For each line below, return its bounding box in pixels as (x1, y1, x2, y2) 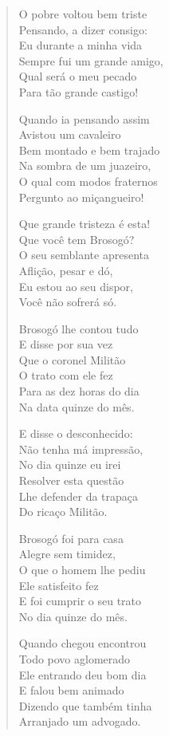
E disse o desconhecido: (18, 425, 133, 442)
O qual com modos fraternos (18, 172, 158, 189)
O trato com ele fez (18, 367, 113, 384)
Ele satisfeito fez (18, 577, 99, 593)
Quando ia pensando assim (18, 110, 150, 127)
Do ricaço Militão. (18, 503, 108, 520)
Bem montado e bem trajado (18, 141, 160, 158)
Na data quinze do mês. (18, 398, 135, 415)
